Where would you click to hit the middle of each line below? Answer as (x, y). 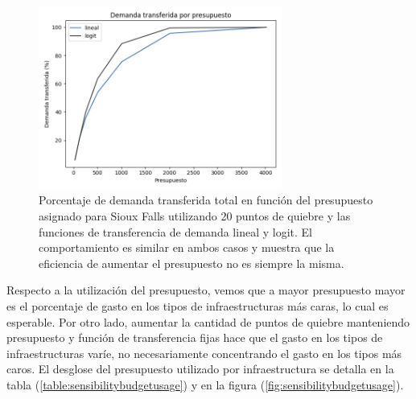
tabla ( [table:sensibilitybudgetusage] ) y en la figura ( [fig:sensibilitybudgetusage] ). (205, 384)
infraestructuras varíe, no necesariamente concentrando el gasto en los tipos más (204, 353)
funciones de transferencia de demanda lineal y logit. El (175, 231)
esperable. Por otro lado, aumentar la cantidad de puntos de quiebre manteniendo (208, 321)
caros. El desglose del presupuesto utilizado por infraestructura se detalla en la (200, 369)
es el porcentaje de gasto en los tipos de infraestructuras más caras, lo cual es (198, 305)
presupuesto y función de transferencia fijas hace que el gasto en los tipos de (195, 337)
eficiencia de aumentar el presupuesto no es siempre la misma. (192, 263)
